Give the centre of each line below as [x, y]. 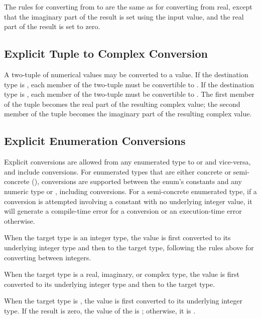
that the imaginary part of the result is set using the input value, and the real [124, 16]
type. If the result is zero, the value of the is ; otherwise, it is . [100, 310]
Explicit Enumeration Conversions [95, 141]
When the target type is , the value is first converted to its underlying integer [123, 301]
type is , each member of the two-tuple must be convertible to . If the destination [129, 84]
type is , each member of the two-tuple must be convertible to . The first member [129, 94]
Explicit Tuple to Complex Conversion [106, 53]
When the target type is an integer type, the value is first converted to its [117, 237]
